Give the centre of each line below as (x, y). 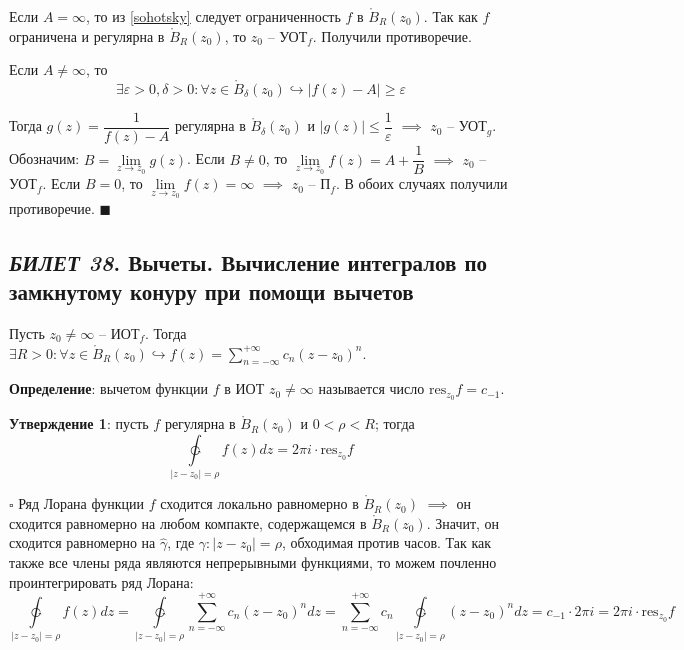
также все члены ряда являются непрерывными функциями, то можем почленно (253, 561)
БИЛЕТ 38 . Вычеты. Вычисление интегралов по (248, 261)
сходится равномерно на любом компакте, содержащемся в (188, 522)
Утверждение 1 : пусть (79, 423)
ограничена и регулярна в (87, 35)
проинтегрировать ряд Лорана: (101, 581)
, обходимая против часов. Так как (386, 542)
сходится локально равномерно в (259, 503)
